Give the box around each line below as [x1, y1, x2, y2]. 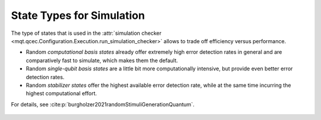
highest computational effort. [26, 90, 97, 97]
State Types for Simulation [11, 9, 145, 22]
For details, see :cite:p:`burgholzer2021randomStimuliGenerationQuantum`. [11, 100, 195, 108]
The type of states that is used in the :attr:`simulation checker [11, 30, 162, 37]
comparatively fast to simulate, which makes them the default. [26, 57, 178, 64]
